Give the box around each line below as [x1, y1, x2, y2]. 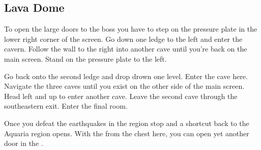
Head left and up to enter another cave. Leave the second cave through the [4, 90, 238, 101]
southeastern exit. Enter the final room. [4, 101, 128, 111]
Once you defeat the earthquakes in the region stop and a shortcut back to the [4, 117, 249, 128]
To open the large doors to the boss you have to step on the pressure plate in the [4, 23, 257, 34]
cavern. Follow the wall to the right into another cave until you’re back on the [4, 43, 247, 54]
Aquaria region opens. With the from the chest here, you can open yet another [4, 128, 249, 138]
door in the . [4, 138, 43, 148]
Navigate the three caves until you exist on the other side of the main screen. [4, 81, 245, 91]
